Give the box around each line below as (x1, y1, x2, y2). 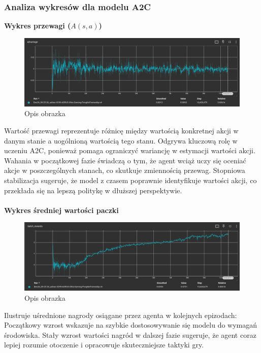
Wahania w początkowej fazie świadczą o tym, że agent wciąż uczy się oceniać (4, 155, 246, 165)
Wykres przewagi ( (4, 20, 71, 31)
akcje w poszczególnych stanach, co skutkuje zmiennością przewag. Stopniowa (4, 165, 245, 175)
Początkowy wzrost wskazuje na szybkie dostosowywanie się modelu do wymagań (4, 320, 257, 330)
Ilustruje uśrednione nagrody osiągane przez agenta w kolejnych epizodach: (4, 309, 237, 320)
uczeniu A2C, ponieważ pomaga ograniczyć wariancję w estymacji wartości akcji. (4, 145, 255, 156)
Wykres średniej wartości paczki (4, 204, 119, 215)
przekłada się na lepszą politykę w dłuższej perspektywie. (4, 185, 182, 195)
